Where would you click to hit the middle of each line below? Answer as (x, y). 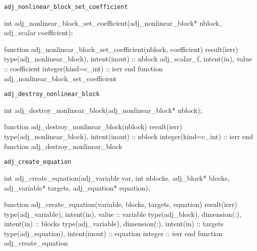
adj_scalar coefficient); (39, 32)
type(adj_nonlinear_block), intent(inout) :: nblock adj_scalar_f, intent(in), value (128, 59)
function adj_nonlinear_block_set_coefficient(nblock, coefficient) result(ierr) (121, 49)
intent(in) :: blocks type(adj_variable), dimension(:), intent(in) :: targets (114, 224)
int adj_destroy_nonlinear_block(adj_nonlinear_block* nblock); (103, 110)
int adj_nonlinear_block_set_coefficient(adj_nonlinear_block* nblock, (113, 23)
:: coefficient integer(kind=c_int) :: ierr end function (83, 69)
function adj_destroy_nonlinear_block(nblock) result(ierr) (93, 126)
